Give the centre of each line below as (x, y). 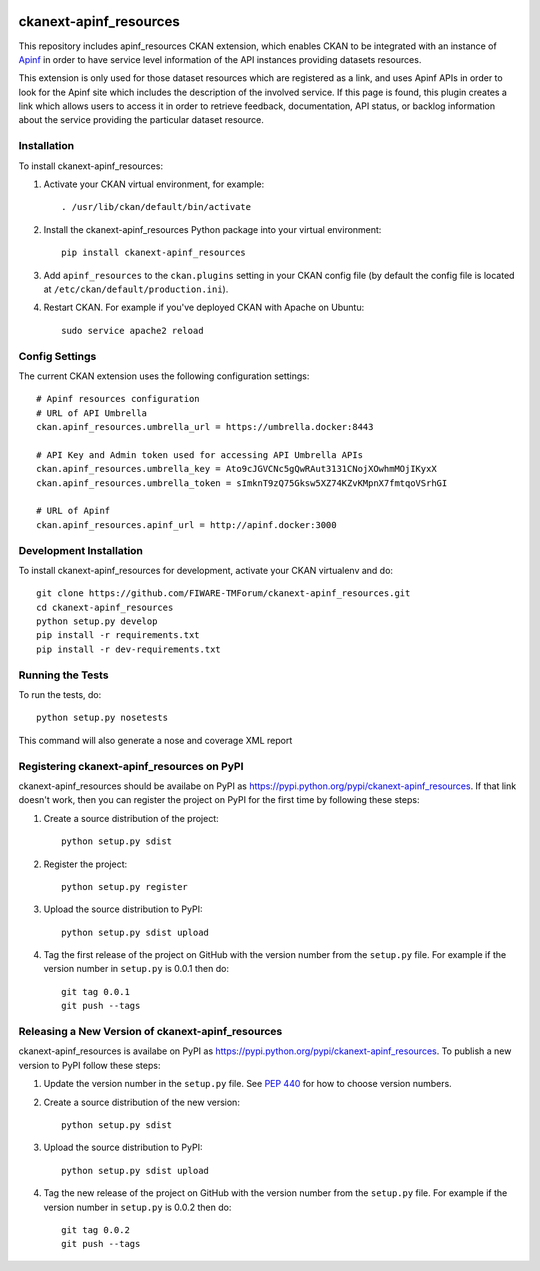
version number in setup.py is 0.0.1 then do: (136, 969)
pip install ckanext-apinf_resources (154, 253)
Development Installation (81, 550)
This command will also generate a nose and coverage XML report (155, 740)
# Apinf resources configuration (118, 399)
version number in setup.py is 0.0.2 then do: (137, 1207)
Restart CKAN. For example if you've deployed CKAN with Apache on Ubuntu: (204, 307)
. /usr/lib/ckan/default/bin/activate (156, 207)
